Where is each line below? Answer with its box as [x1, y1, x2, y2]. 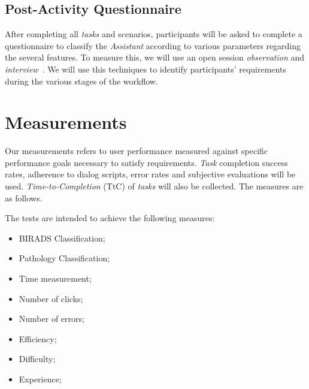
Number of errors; [19, 312, 84, 325]
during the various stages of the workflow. [5, 74, 158, 87]
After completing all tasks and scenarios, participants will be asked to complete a [5, 28, 302, 40]
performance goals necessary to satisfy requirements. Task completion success [5, 156, 288, 168]
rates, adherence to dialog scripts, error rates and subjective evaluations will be [5, 168, 296, 180]
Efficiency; [19, 332, 57, 345]
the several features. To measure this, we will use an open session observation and [5, 51, 305, 64]
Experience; [19, 373, 62, 385]
